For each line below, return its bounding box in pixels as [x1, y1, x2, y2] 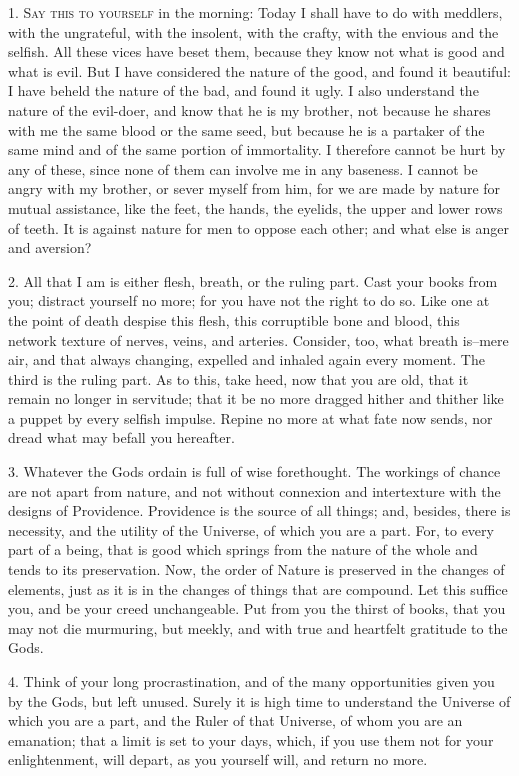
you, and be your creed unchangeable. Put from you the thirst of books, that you [8, 598, 506, 619]
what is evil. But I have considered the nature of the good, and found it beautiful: [8, 60, 511, 81]
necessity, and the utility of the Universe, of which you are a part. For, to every [8, 519, 494, 540]
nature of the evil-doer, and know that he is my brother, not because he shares [8, 99, 491, 120]
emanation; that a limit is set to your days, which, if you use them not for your [8, 729, 494, 750]
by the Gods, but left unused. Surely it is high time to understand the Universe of [8, 690, 511, 711]
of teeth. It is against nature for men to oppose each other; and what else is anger [8, 217, 510, 238]
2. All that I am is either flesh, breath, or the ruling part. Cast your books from [8, 270, 498, 291]
